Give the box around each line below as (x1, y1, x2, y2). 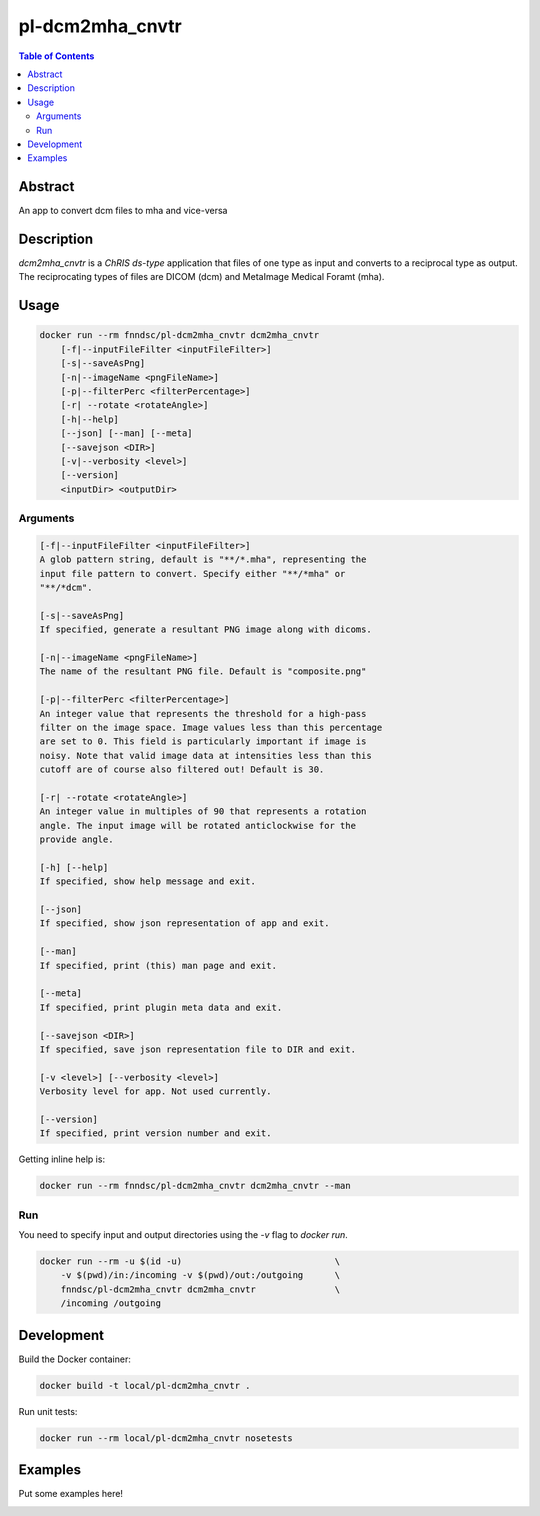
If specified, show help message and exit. (39, 876, 257, 887)
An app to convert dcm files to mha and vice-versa (18, 205, 228, 217)
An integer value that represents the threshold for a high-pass (39, 708, 367, 719)
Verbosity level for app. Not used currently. (39, 1086, 272, 1097)
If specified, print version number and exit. (39, 1128, 272, 1139)
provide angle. (39, 834, 114, 845)
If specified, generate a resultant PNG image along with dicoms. (39, 624, 372, 635)
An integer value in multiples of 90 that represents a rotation (39, 806, 367, 817)
